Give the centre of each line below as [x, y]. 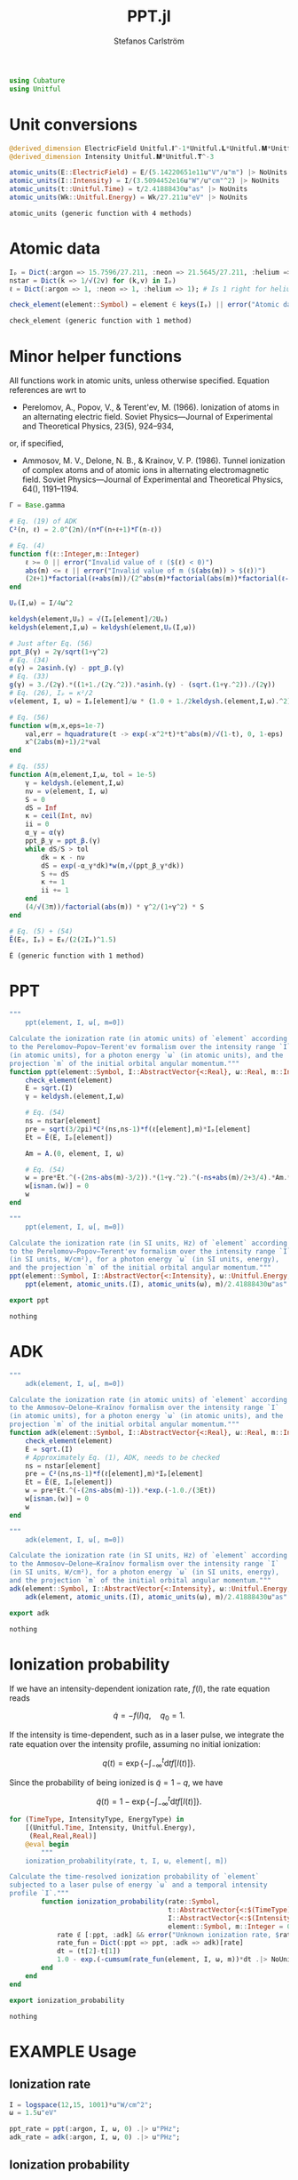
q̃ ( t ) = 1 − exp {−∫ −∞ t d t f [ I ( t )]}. [149, 1801]
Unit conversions [73, 124]
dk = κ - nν [63, 857]
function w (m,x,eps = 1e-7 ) [57, 725]
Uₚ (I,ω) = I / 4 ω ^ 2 [41, 603]
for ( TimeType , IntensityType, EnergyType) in [97, 1820]
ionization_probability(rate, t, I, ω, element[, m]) [126, 1861]
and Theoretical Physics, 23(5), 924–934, [98, 426]
